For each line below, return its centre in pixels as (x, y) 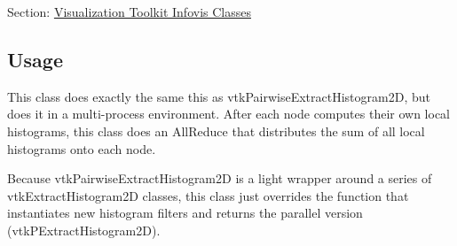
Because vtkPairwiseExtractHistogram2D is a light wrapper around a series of (220, 178)
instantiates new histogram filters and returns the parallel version (185, 213)
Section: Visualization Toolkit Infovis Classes (129, 12)
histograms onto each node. (82, 148)
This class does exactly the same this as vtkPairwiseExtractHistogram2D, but (219, 96)
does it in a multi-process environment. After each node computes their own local (228, 114)
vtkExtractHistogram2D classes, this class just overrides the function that (208, 195)
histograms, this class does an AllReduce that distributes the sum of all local (216, 131)
